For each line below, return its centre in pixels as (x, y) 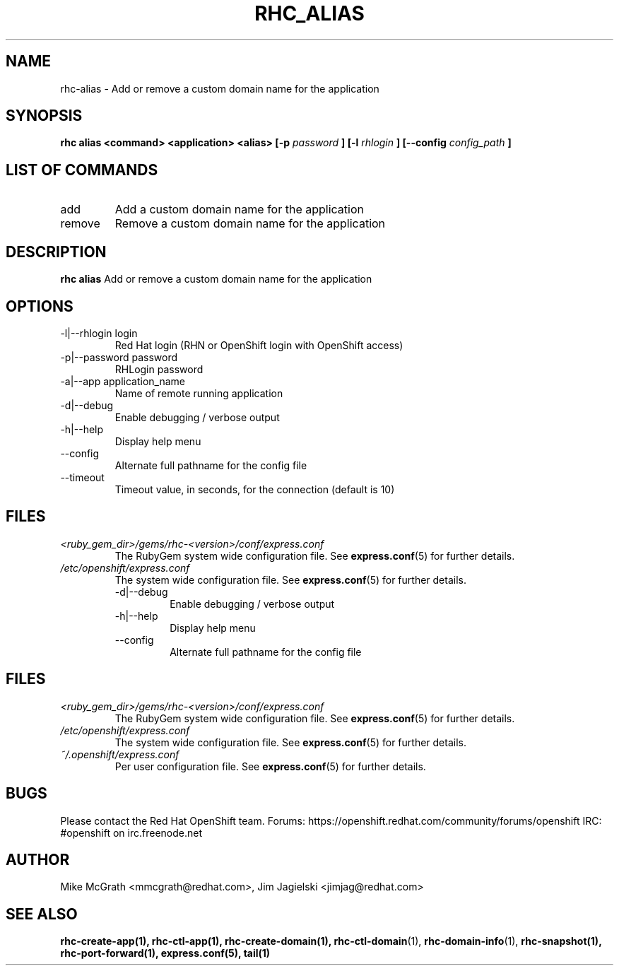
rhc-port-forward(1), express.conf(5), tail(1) (165, 953)
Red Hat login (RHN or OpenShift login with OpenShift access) (259, 345)
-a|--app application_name (123, 381)
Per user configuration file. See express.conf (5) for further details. (270, 766)
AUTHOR (38, 859)
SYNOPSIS (44, 116)
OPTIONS (40, 306)
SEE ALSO (42, 914)
